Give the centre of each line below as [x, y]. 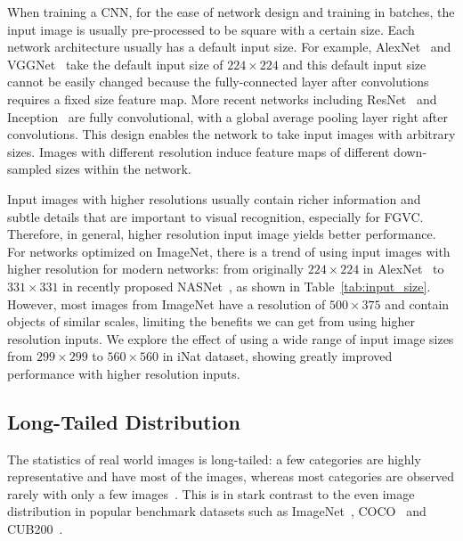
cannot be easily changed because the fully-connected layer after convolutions [218, 82]
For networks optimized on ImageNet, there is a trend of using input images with [229, 251]
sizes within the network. [123, 169]
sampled [29, 169]
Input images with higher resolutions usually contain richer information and [214, 198]
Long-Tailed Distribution [124, 421]
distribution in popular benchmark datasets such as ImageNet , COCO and [217, 511]
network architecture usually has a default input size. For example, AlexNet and [229, 47]
